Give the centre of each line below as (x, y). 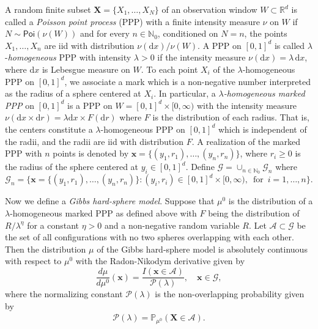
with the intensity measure (247, 105)
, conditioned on (188, 33)
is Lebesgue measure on (86, 69)
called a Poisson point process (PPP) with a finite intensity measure (132, 21)
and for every (105, 33)
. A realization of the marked (246, 141)
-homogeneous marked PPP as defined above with (103, 213)
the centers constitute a (49, 129)
